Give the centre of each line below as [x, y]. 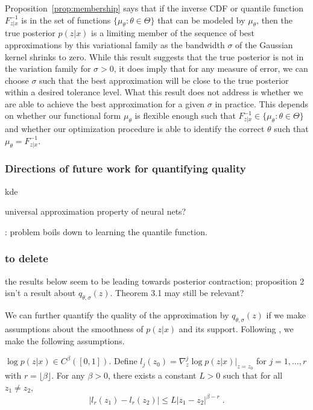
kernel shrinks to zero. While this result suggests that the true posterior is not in [154, 56]
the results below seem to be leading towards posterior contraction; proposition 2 [155, 281]
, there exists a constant [152, 375]
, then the [275, 20]
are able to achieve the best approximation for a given [105, 103]
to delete [27, 258]
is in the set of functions [66, 20]
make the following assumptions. [65, 340]
